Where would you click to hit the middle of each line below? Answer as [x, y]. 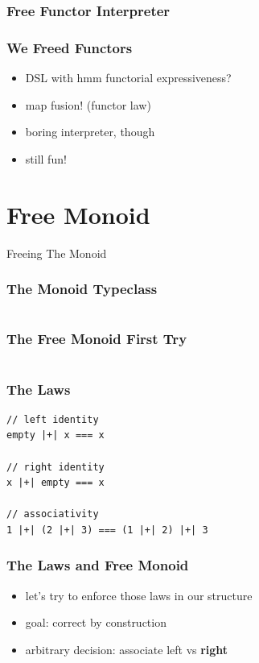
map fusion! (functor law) [88, 104]
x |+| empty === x [55, 483]
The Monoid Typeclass [82, 289]
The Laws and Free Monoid [98, 565]
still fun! [46, 158]
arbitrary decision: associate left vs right [127, 649]
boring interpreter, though [90, 132]
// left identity [53, 419]
